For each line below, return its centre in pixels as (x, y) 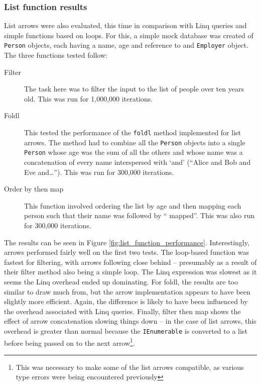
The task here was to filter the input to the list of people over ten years (134, 89)
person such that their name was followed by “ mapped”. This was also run (140, 215)
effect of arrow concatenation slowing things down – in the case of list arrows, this (130, 321)
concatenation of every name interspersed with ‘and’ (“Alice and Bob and (138, 162)
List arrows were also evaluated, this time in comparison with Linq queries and (125, 25)
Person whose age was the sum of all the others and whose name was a (134, 152)
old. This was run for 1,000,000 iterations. (89, 98)
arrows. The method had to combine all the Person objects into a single (135, 142)
